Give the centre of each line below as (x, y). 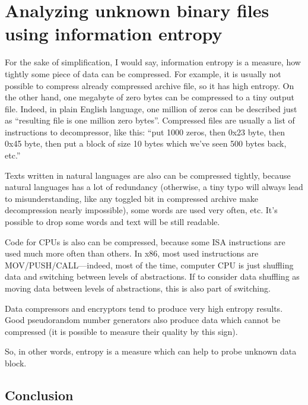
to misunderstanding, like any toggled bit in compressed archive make (132, 198)
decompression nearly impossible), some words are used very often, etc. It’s (141, 210)
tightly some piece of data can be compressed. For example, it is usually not (143, 73)
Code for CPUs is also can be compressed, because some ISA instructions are (145, 241)
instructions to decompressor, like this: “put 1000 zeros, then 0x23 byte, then (145, 132)
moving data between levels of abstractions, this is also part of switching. (138, 288)
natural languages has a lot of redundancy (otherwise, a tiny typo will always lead (154, 187)
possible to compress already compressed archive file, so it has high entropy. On (150, 85)
